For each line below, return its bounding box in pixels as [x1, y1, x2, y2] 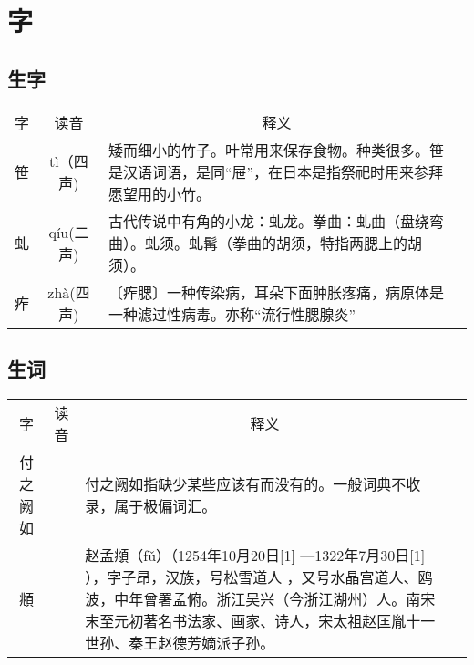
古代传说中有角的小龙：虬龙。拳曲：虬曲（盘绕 [108, 210, 429, 232]
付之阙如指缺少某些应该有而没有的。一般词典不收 [85, 473, 421, 494]
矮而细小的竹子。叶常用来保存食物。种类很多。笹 [108, 139, 444, 161]
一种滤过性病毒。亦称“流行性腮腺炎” [108, 303, 356, 325]
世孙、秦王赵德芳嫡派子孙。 [85, 631, 275, 653]
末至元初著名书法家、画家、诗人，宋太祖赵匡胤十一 [85, 609, 436, 631]
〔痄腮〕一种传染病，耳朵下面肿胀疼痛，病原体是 [108, 281, 444, 303]
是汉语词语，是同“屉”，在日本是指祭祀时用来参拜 [108, 161, 444, 182]
